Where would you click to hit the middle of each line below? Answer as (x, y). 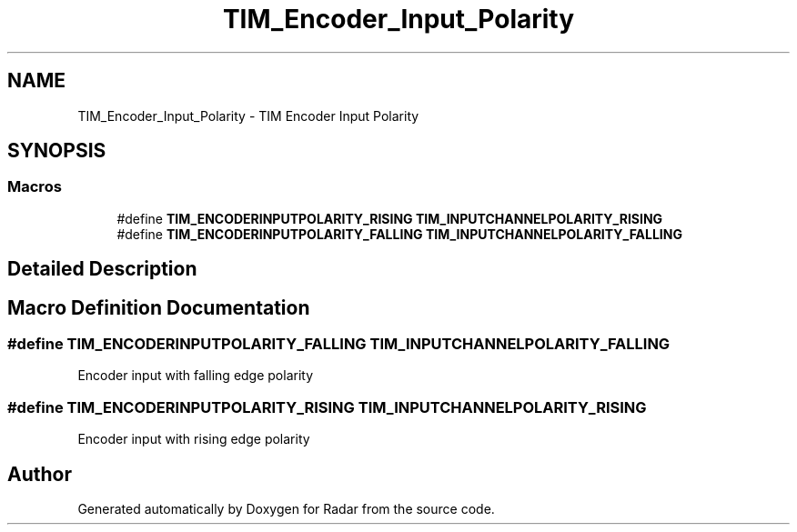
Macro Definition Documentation (159, 307)
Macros (35, 187)
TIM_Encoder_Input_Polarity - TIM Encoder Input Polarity (248, 115)
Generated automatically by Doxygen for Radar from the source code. (286, 509)
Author (40, 474)
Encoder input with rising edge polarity (194, 439)
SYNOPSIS (57, 151)
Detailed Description (102, 269)
